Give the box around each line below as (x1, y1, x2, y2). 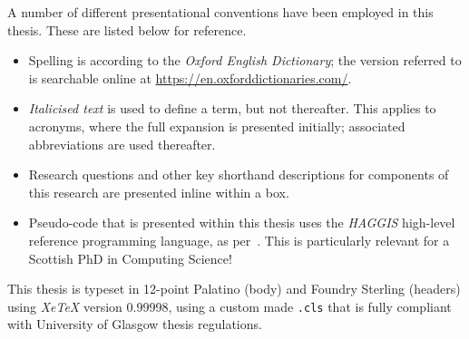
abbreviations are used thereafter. (28, 134, 216, 153)
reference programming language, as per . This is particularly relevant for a (28, 230, 450, 249)
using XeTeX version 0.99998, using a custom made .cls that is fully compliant (7, 296, 452, 315)
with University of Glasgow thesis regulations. (7, 315, 262, 334)
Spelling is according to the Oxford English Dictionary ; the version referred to (28, 51, 462, 70)
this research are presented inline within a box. (28, 182, 289, 201)
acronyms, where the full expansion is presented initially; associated (28, 116, 405, 135)
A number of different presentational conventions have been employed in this (7, 3, 434, 21)
